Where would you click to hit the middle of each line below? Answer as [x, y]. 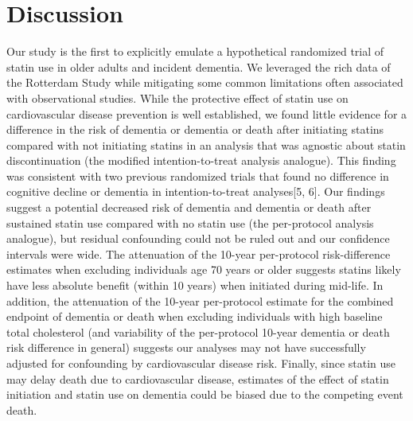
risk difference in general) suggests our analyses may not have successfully [186, 347]
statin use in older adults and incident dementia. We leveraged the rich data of [199, 66]
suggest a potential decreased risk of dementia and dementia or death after [189, 207]
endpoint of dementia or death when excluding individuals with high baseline [195, 316]
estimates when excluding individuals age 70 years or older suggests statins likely [204, 269]
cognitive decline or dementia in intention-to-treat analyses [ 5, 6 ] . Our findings [196, 191]
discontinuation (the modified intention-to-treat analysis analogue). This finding [201, 160]
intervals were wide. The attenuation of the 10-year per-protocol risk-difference [199, 253]
